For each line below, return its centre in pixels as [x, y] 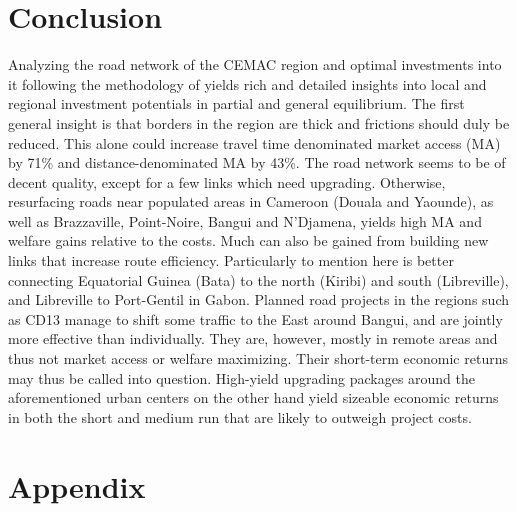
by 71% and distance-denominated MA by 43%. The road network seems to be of [257, 162]
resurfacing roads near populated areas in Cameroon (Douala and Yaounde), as [251, 201]
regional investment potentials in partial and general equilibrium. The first [236, 103]
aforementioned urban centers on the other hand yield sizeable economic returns [253, 397]
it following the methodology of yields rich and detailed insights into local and [247, 83]
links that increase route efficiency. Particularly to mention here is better [231, 260]
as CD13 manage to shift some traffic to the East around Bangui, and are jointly [255, 318]
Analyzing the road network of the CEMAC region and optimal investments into [255, 64]
